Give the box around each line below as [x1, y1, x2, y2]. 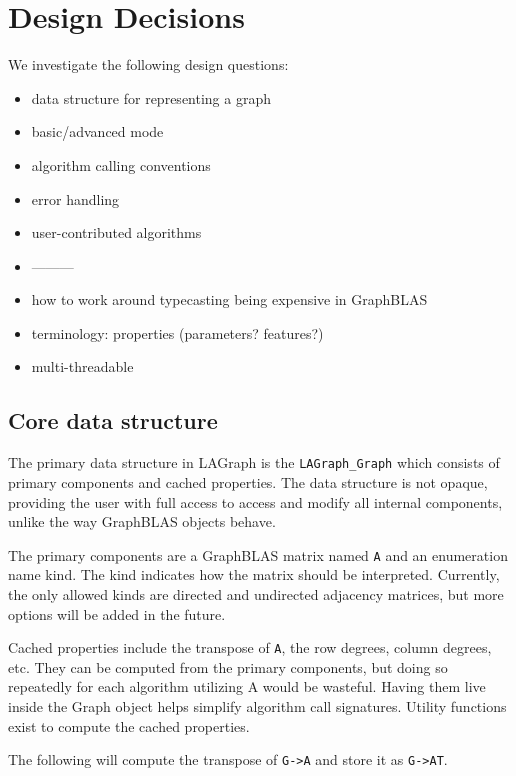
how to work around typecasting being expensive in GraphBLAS [31, 289, 428, 310]
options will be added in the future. [8, 603, 226, 624]
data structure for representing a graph [31, 87, 271, 108]
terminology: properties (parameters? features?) [31, 322, 324, 343]
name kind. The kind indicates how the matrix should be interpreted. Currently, [8, 564, 500, 585]
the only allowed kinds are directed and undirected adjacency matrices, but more [8, 583, 504, 604]
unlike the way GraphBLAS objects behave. [8, 511, 276, 532]
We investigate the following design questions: [8, 54, 289, 75]
